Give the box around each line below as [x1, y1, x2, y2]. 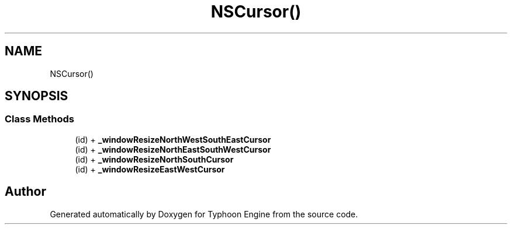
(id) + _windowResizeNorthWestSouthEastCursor [75, 134, 271, 145]
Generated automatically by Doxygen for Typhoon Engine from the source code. [50, 209, 358, 219]
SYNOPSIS [5, 89, 68, 104]
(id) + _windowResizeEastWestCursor [75, 164, 225, 174]
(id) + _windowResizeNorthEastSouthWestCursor [75, 144, 271, 154]
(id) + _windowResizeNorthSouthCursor [75, 154, 234, 164]
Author [5, 184, 46, 199]
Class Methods [5, 113, 74, 125]
